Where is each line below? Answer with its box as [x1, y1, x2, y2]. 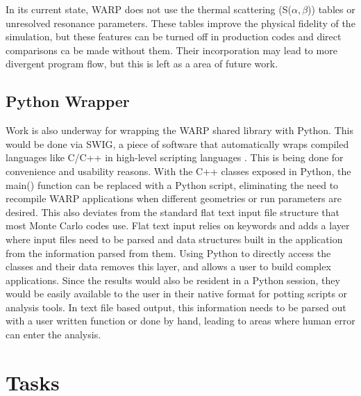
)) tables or [308, 2, 355, 16]
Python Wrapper [6, 90, 130, 112]
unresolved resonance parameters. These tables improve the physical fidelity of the [6, 15, 355, 30]
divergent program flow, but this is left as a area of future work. [6, 56, 278, 71]
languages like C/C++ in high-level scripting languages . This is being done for [6, 150, 344, 165]
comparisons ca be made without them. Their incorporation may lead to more [6, 42, 337, 57]
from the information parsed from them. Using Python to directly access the [6, 245, 331, 260]
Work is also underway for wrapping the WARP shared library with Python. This [6, 123, 353, 138]
